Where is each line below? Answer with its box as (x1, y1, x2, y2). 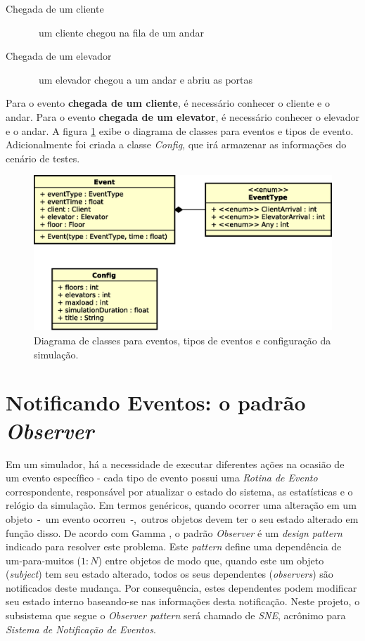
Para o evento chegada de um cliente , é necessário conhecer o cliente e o (6, 96, 330, 110)
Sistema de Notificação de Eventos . (6, 621, 156, 636)
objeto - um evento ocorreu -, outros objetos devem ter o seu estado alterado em (6, 511, 359, 526)
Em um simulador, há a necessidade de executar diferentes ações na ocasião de (6, 456, 345, 471)
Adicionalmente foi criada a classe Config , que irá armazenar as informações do (6, 137, 347, 152)
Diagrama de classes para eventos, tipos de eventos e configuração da (34, 333, 331, 348)
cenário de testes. (6, 150, 80, 165)
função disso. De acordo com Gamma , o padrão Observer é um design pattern (6, 525, 342, 540)
